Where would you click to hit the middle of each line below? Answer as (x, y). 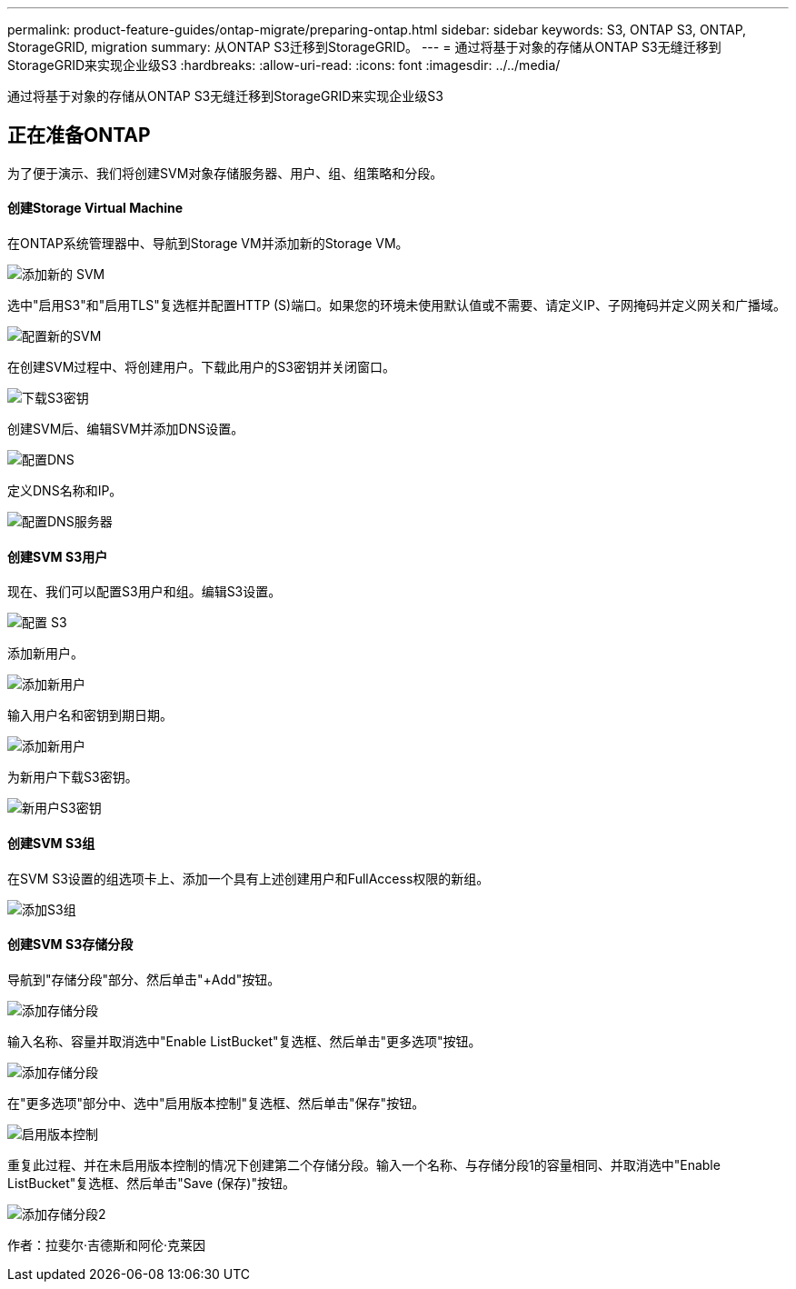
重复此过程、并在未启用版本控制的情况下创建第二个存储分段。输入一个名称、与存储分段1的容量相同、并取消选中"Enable (364, 1164)
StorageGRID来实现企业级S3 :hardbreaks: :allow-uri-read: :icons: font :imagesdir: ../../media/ (284, 65)
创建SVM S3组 (51, 843)
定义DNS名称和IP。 (65, 491)
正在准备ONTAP (79, 135)
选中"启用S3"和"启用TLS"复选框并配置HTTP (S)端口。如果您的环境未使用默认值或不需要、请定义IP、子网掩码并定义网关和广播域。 (397, 305)
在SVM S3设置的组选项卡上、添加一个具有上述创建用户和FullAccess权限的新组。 (249, 878)
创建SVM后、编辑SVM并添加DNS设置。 (126, 429)
